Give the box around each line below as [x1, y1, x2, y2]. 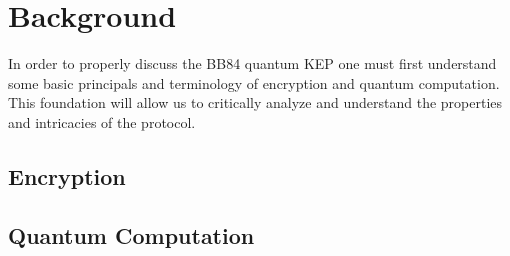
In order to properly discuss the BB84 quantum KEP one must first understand [8, 53, 497, 74]
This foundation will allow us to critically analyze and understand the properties [8, 92, 503, 113]
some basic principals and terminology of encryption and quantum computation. [8, 72, 500, 93]
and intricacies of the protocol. [8, 111, 196, 132]
